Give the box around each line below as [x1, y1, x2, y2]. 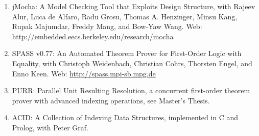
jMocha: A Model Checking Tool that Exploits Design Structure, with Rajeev [12, 1, 255, 11]
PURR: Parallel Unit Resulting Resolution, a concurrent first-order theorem [12, 85, 250, 96]
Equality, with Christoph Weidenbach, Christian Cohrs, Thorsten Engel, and [12, 58, 252, 68]
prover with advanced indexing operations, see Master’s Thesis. [12, 95, 210, 105]
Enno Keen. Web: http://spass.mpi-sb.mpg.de [12, 68, 156, 78]
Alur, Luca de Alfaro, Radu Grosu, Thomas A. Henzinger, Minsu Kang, [12, 11, 238, 21]
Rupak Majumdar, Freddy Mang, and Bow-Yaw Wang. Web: [12, 21, 202, 32]
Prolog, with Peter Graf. [12, 122, 88, 132]
